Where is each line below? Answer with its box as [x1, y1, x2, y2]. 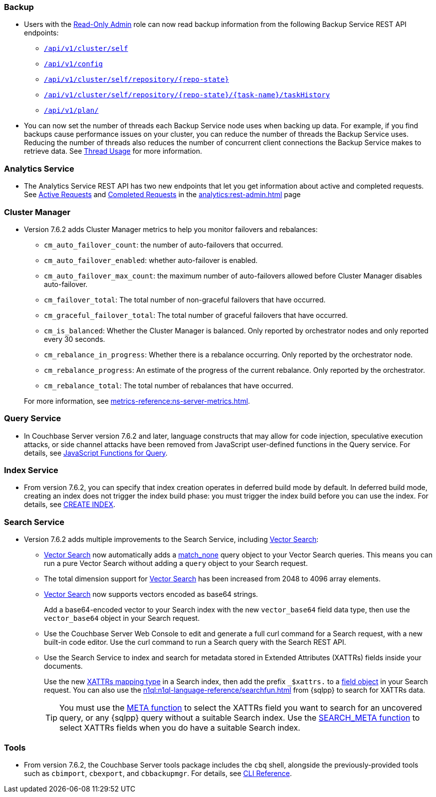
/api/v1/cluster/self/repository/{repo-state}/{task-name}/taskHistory [44, 91, 330, 99]
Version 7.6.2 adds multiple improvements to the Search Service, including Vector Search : [24, 535, 319, 544]
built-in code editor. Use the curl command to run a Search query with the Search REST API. [44, 638, 346, 647]
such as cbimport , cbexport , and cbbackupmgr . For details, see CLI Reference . [24, 769, 292, 778]
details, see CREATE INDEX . [24, 500, 115, 509]
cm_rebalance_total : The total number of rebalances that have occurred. [44, 381, 293, 390]
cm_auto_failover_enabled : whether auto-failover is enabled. [44, 256, 258, 265]
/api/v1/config [44, 60, 103, 68]
